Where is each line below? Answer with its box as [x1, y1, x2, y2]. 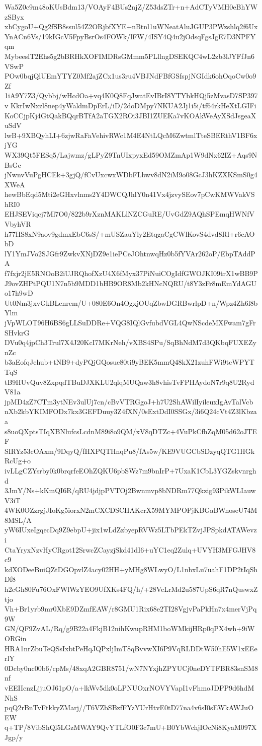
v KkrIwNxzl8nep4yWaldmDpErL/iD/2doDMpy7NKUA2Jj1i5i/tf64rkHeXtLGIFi [5, 100, 256, 110]
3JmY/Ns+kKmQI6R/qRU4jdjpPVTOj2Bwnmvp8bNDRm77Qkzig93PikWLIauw [5, 485, 256, 496]
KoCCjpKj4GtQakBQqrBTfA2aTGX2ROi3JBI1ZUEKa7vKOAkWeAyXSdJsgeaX [5, 110, 256, 120]
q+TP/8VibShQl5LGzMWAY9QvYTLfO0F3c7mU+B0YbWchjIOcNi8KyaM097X [5, 722, 257, 732]
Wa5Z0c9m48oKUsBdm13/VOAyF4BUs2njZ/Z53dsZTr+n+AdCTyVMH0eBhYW [5, 2, 258, 12]
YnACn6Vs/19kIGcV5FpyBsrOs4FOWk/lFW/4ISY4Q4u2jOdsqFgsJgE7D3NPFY [5, 31, 256, 41]
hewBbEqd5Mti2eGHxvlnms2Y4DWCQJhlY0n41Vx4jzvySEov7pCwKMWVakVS [5, 189, 255, 199]
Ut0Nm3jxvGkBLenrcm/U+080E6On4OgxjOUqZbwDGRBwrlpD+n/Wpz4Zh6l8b [5, 297, 258, 308]
